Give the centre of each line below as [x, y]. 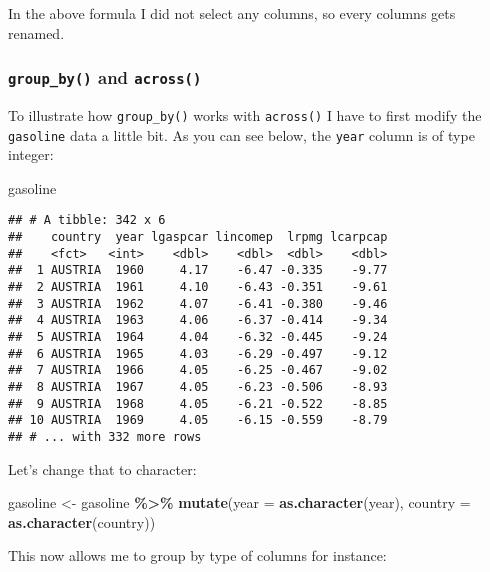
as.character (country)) [82, 521]
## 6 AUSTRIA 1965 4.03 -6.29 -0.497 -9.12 [198, 353]
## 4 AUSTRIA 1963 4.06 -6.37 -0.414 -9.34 [198, 320]
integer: [31, 154]
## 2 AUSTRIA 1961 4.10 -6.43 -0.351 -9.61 [198, 287]
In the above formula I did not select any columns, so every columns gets [232, 13]
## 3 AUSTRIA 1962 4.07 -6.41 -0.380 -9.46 [198, 303]
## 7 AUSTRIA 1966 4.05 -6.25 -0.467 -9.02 [198, 370]
